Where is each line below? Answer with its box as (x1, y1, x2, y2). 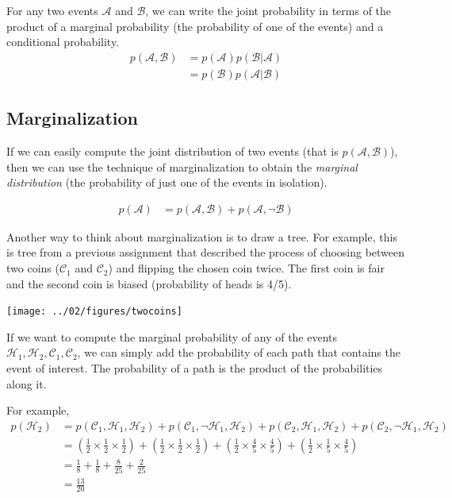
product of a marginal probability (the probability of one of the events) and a (6, 17, 384, 34)
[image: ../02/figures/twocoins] (6, 306, 182, 318)
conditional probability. (6, 33, 120, 50)
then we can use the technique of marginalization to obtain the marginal (6, 158, 358, 175)
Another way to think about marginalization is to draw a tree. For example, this (6, 228, 397, 245)
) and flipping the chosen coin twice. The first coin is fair (108, 260, 385, 276)
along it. (6, 375, 47, 392)
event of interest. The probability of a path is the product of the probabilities (6, 360, 383, 376)
